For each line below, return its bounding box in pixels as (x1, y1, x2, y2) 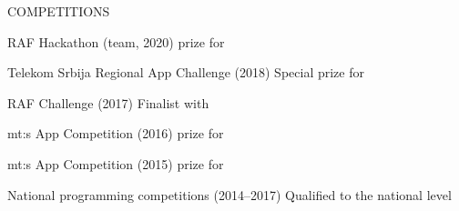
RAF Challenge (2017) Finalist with (7, 93, 209, 112)
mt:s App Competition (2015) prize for (7, 154, 224, 173)
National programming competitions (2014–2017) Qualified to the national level (7, 185, 452, 204)
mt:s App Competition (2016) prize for (7, 124, 224, 143)
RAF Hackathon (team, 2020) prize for (7, 32, 225, 51)
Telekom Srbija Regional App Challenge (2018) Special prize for (7, 63, 364, 82)
